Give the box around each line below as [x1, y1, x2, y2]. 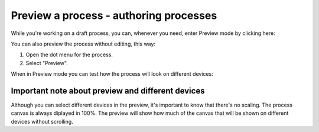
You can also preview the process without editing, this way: [11, 40, 156, 47]
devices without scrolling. [11, 118, 73, 125]
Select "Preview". [25, 59, 68, 66]
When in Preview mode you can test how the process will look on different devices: [11, 70, 214, 78]
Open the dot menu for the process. [25, 51, 113, 59]
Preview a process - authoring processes [11, 9, 217, 22]
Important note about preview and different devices [11, 86, 205, 96]
